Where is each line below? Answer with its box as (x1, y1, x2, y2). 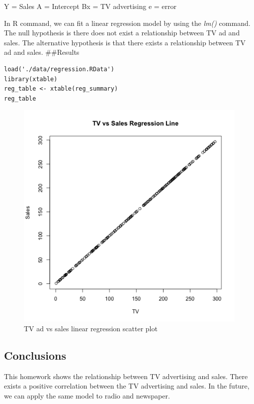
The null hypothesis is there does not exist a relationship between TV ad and (4, 27, 240, 38)
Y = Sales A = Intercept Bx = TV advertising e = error (4, 1, 177, 11)
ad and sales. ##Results (4, 47, 80, 57)
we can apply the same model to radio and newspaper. (4, 390, 170, 401)
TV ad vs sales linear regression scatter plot (24, 323, 158, 333)
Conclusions (4, 347, 67, 363)
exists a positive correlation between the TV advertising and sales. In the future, (4, 381, 250, 391)
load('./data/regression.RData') (4, 65, 114, 73)
